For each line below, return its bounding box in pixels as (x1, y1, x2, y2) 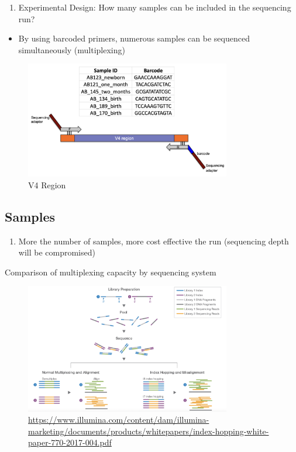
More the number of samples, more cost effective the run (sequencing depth (18, 234, 289, 247)
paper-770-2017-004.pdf (28, 436, 112, 448)
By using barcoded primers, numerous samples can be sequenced (18, 32, 250, 44)
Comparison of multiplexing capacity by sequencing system (5, 265, 216, 278)
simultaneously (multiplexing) (18, 43, 125, 56)
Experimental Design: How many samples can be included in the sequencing (18, 1, 291, 13)
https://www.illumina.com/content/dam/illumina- (28, 413, 209, 426)
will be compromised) (18, 246, 95, 258)
